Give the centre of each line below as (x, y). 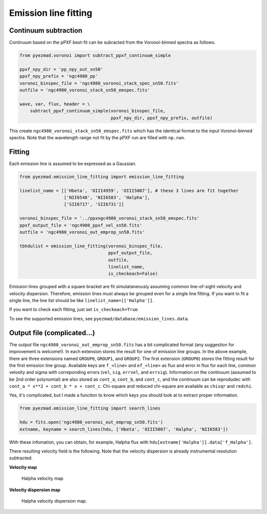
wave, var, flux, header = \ (55, 104)
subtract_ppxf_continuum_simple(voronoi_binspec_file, (98, 111)
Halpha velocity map (43, 478)
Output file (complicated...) (52, 333)
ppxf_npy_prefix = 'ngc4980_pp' (59, 76)
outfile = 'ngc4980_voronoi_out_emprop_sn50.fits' (82, 232)
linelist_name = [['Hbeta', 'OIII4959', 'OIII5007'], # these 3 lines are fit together (129, 190)
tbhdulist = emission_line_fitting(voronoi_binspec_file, (91, 246)
